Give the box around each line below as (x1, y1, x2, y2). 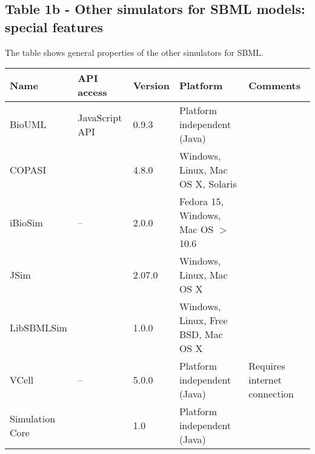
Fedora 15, (179, 194, 224, 209)
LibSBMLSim (10, 320, 67, 334)
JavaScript (78, 110, 122, 124)
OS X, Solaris (179, 177, 237, 191)
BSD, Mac (179, 327, 223, 342)
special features (5, 17, 104, 36)
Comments (248, 78, 301, 92)
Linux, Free (179, 313, 228, 328)
